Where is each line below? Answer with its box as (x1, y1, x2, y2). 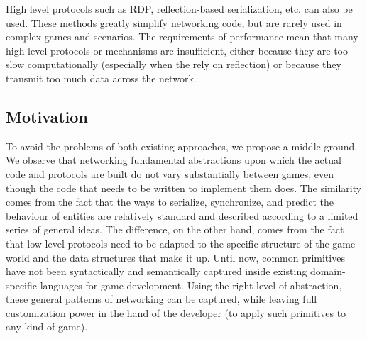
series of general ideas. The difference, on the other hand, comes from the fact (6, 222, 344, 237)
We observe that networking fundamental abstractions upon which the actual (6, 152, 341, 167)
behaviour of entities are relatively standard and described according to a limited (6, 208, 358, 223)
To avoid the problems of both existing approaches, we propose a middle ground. (6, 138, 358, 153)
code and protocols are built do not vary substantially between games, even (6, 166, 334, 181)
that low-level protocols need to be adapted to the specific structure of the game (6, 235, 356, 250)
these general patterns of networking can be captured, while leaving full (6, 291, 317, 306)
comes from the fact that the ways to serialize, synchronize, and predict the (6, 194, 334, 209)
